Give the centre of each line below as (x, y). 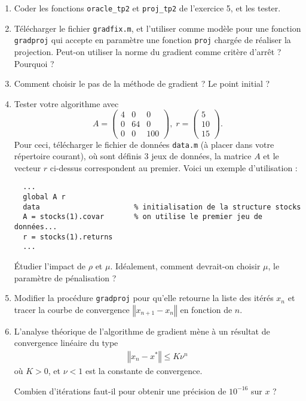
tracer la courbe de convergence (72, 309)
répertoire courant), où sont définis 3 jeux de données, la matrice (133, 156)
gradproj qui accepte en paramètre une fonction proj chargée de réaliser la (152, 40)
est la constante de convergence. (144, 370)
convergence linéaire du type (66, 343)
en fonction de (206, 309)
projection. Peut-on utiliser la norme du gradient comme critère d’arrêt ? (148, 51)
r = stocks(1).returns (68, 237)
